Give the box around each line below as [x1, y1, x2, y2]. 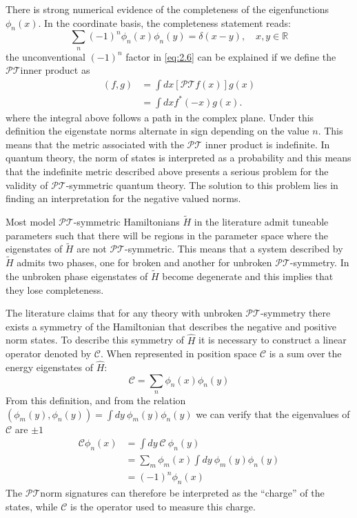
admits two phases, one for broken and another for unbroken [17, 255, 272, 270]
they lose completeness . [6, 282, 104, 297]
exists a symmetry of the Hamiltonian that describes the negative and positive [6, 319, 337, 333]
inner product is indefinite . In [205, 137, 330, 151]
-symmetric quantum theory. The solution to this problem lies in [65, 177, 338, 192]
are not [76, 241, 107, 256]
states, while [6, 499, 58, 513]
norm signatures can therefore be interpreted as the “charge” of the [40, 486, 325, 500]
